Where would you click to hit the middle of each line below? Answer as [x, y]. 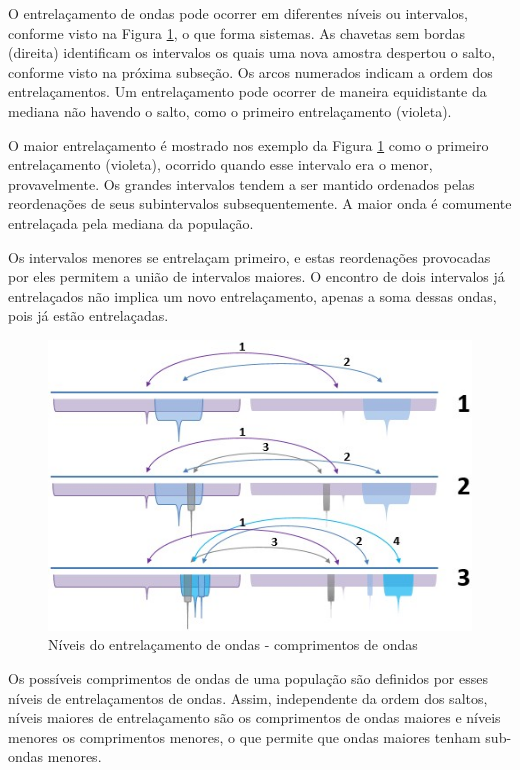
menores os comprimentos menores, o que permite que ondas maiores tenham [244, 736]
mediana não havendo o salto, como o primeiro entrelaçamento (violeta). [230, 110]
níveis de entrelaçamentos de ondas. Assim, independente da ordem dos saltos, [248, 697]
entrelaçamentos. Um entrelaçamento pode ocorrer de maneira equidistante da [247, 91]
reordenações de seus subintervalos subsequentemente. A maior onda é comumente [260, 203]
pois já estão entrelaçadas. [88, 315]
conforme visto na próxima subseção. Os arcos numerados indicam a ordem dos [250, 71]
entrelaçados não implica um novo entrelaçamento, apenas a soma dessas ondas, [252, 295]
